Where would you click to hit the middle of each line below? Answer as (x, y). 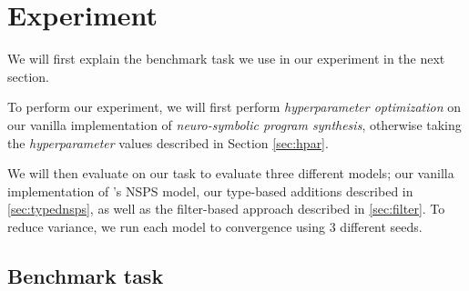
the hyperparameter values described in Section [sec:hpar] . (168, 142)
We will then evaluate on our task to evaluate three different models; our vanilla (231, 173)
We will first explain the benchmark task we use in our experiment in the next (226, 59)
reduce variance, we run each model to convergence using (167, 226)
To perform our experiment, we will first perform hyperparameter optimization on (234, 107)
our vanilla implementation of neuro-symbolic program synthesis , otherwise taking (234, 124)
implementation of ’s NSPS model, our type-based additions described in (210, 191)
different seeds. (381, 226)
